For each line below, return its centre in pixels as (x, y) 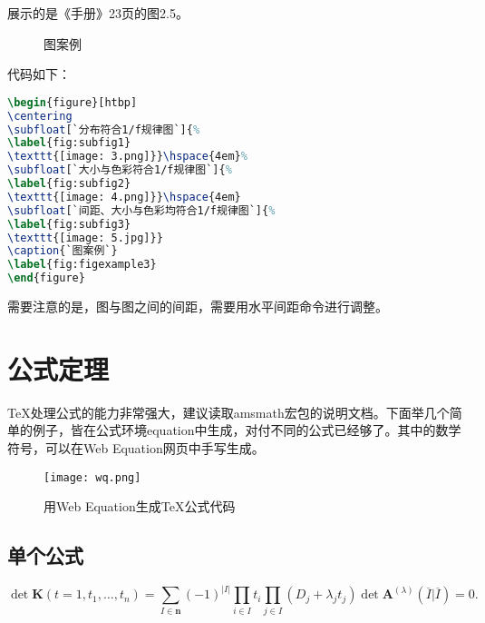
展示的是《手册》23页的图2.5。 (98, 13)
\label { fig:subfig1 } (69, 143)
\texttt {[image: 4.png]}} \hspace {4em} (124, 197)
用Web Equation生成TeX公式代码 (140, 506)
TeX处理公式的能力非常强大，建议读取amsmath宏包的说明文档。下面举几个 (228, 412)
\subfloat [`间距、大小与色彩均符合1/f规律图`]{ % (141, 210)
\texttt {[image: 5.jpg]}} (85, 237)
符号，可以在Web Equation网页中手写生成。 (136, 447)
